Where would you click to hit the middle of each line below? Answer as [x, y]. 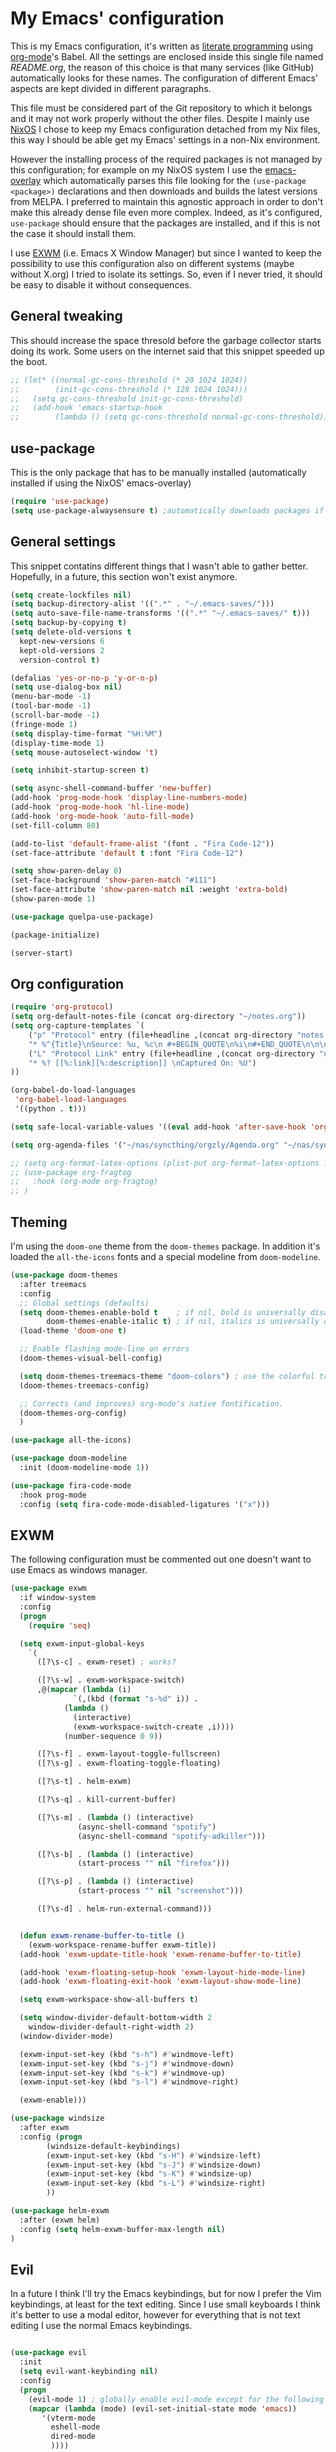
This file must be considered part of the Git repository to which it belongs [161, 108]
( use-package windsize [57, 2118]
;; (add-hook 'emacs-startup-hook [86, 408]
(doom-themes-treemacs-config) [84, 1385]
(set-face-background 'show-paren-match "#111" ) [113, 880]
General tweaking [66, 316]
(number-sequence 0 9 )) [113, 1736]
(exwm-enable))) [53, 2100]
